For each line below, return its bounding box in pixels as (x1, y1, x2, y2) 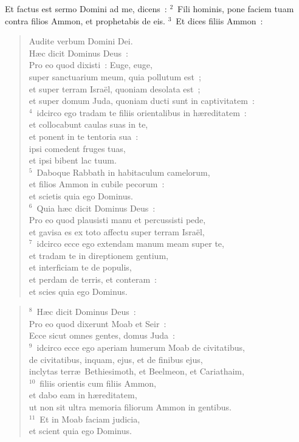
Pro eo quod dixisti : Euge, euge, (29, 58, 153, 71)
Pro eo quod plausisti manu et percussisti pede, (29, 213, 206, 226)
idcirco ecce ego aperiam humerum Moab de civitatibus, (36, 341, 245, 354)
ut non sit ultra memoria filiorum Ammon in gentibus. (29, 401, 232, 413)
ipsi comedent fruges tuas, (29, 142, 126, 154)
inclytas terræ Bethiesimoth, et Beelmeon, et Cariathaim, (29, 365, 244, 378)
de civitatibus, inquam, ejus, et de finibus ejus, (29, 353, 203, 365)
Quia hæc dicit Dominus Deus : (36, 201, 156, 214)
